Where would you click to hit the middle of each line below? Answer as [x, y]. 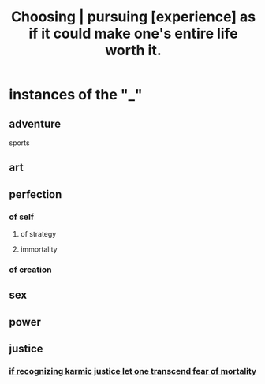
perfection [35, 194]
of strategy [38, 234]
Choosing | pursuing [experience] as [133, 17]
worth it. [133, 50]
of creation [30, 270]
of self [22, 217]
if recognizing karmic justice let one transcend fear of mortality [133, 371]
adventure [35, 123]
